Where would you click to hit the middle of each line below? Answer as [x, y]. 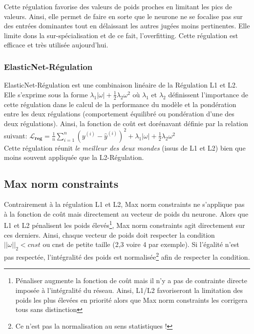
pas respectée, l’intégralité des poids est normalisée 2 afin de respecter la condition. [127, 256]
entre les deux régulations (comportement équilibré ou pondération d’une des [119, 114]
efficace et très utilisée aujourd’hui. [56, 45]
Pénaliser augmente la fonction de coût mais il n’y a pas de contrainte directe [131, 280]
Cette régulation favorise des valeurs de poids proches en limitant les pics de [118, 6]
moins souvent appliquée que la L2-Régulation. [74, 157]
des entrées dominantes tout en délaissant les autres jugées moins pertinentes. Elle [127, 26]
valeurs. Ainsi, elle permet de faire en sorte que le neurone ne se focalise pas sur [123, 16]
